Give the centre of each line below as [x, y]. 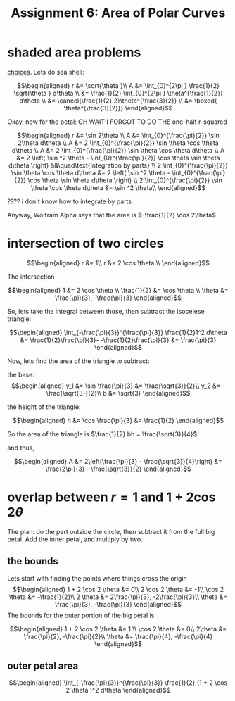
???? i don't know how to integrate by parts [70, 201]
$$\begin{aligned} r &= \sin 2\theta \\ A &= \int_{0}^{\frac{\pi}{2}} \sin [118, 135]
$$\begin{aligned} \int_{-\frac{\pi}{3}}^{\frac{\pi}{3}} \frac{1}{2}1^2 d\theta [118, 332]
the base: [21, 374]
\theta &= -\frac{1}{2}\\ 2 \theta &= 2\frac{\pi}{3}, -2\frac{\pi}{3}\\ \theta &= [118, 597]
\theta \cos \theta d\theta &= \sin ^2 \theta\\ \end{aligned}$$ [118, 187]
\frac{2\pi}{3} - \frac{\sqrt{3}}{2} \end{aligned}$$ [118, 469]
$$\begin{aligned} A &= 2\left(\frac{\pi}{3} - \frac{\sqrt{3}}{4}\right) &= [118, 461]
